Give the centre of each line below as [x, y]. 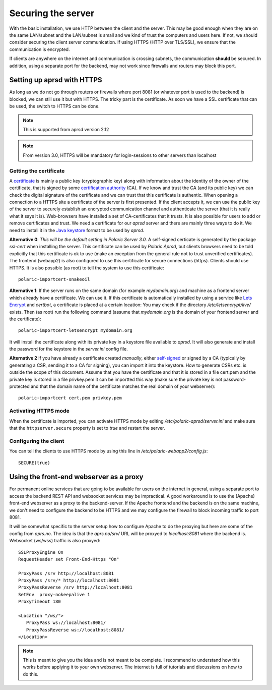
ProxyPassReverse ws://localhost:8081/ [75, 630]
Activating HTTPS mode [40, 411]
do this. [31, 674]
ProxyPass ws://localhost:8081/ [66, 623]
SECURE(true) [34, 463]
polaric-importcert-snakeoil [54, 279]
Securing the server [52, 13]
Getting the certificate [37, 170]
